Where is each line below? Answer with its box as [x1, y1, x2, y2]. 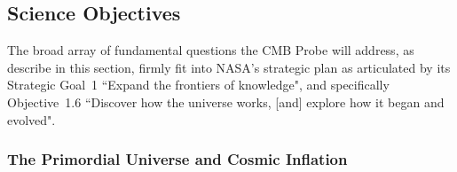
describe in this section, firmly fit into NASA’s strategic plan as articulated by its [7, 58, 451, 76]
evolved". [7, 110, 56, 129]
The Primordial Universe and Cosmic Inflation [7, 148, 348, 170]
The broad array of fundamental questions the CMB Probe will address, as [7, 41, 414, 59]
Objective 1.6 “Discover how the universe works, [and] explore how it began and [7, 92, 445, 111]
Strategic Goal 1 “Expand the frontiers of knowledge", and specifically [7, 75, 390, 94]
